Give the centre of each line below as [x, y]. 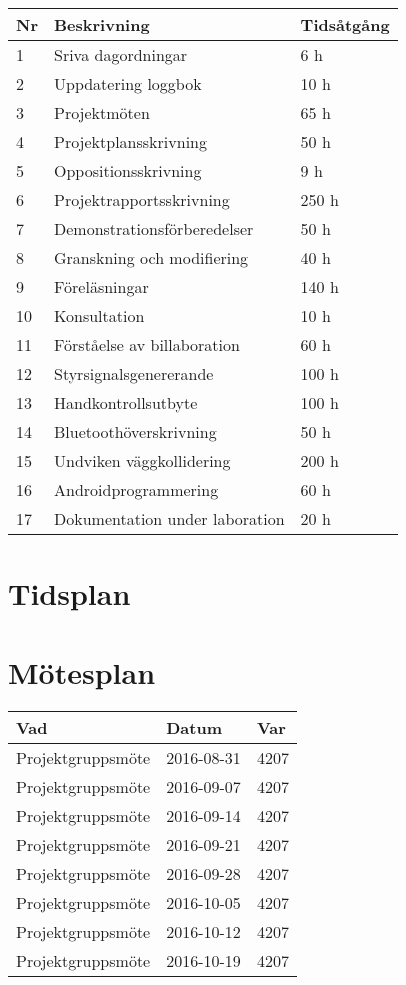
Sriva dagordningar [120, 54]
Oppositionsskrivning [127, 170]
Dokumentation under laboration [169, 518]
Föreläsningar [101, 286]
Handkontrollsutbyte [125, 402]
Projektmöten [101, 112]
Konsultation [99, 315]
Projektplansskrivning [130, 141]
